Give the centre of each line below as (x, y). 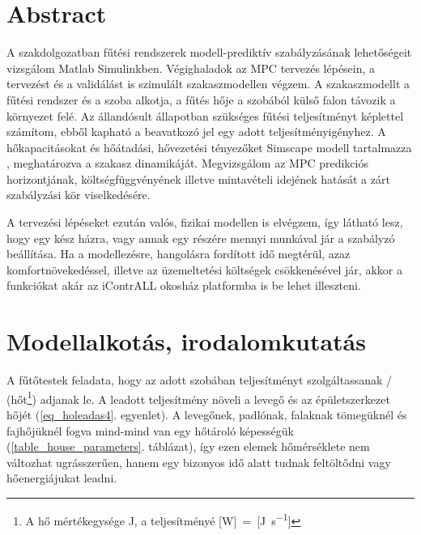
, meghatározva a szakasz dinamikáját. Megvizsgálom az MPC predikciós (187, 163)
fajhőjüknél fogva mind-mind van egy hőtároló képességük (150, 430)
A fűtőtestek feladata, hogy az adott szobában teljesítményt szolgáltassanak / (200, 380)
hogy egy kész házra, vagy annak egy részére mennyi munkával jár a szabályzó (201, 238)
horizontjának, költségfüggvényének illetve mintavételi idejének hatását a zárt (198, 178)
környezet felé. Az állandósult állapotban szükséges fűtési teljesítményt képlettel (205, 115)
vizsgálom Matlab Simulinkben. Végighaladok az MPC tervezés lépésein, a (191, 68)
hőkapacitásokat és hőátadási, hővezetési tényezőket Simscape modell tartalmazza (209, 147)
